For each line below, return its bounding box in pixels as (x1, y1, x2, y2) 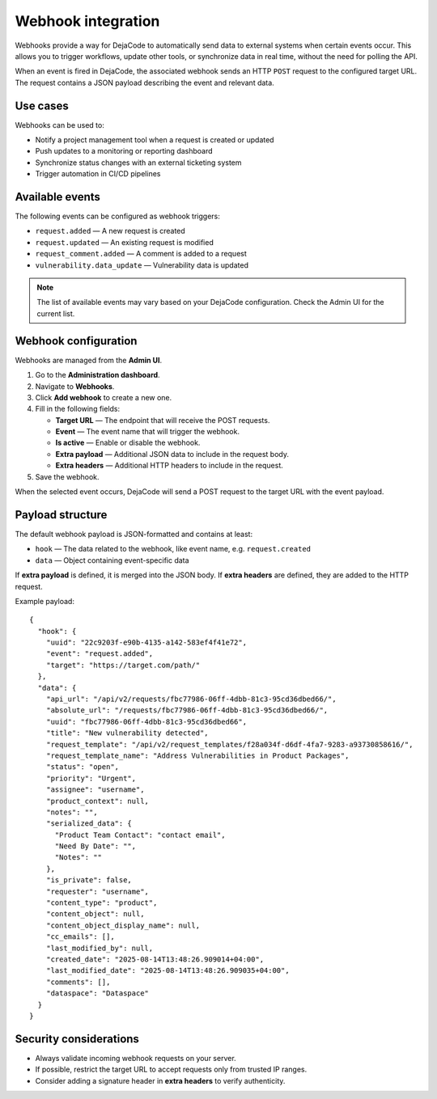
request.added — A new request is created (35, 226, 185, 236)
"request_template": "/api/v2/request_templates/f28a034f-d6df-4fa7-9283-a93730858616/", (45, 740, 414, 749)
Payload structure (15, 508, 108, 522)
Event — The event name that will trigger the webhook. (55, 427, 240, 437)
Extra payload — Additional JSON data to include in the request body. (55, 449, 289, 459)
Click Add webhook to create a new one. (35, 392, 172, 402)
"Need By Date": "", (54, 842, 137, 851)
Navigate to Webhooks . (35, 381, 115, 391)
